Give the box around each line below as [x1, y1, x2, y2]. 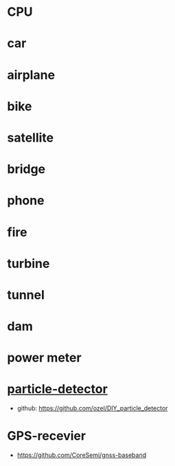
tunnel [7, 287, 45, 302]
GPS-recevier [7, 428, 86, 444]
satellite [7, 130, 54, 145]
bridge [7, 162, 46, 177]
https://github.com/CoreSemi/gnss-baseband [16, 451, 147, 459]
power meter [7, 350, 82, 366]
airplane [7, 67, 56, 82]
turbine [7, 256, 50, 271]
